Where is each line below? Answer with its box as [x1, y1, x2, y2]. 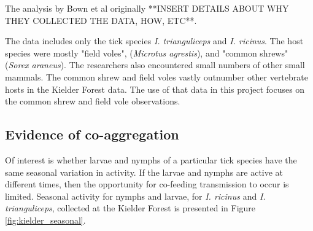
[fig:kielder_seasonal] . [5, 213, 86, 226]
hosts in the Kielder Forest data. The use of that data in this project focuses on [5, 82, 305, 95]
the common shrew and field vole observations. [5, 95, 180, 108]
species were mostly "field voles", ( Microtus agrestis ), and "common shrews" [5, 46, 288, 59]
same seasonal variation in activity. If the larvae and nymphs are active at [5, 165, 284, 178]
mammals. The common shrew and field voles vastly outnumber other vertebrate [5, 70, 308, 83]
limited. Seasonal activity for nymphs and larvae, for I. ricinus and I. [5, 189, 266, 202]
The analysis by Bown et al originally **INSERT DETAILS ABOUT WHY [5, 2, 289, 14]
